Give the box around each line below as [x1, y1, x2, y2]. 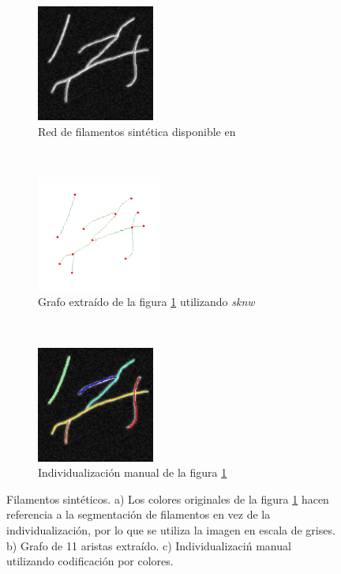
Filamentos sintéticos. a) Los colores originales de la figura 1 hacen [6, 490, 329, 507]
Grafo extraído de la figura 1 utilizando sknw [38, 293, 255, 310]
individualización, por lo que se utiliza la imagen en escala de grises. [6, 521, 335, 538]
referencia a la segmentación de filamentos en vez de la [6, 506, 271, 523]
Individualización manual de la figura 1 [38, 464, 227, 481]
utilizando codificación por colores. [6, 553, 174, 569]
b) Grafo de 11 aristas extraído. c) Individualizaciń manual [6, 537, 291, 553]
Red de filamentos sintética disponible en [38, 123, 236, 139]
